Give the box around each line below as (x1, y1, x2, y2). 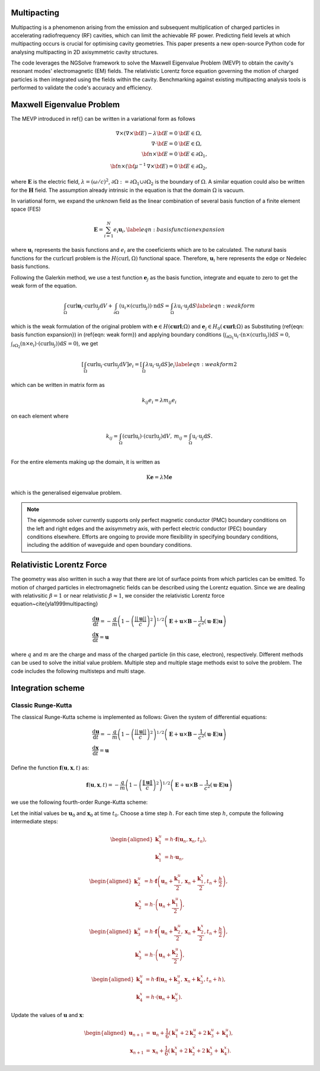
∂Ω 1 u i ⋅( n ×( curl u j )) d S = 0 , (226, 331, 290, 341)
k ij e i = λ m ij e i (142, 397, 177, 405)
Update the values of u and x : (11, 1012, 84, 1019)
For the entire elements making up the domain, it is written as (11, 458, 160, 465)
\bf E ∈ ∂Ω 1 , (178, 151, 207, 159)
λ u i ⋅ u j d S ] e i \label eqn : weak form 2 (145, 361, 237, 370)
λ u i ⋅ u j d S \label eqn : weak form (174, 303, 255, 310)
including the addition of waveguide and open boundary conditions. (27, 541, 193, 549)
